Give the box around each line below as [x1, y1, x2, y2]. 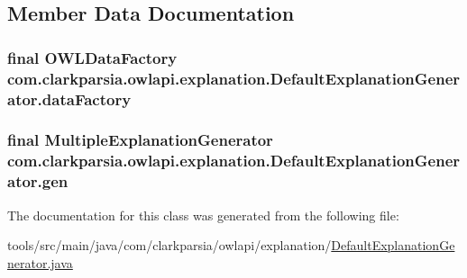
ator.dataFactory [7, 87, 132, 110]
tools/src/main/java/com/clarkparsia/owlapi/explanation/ [7, 236, 332, 255]
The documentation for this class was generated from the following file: [7, 205, 399, 224]
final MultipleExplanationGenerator [7, 129, 273, 151]
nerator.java [7, 253, 73, 272]
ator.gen [7, 170, 69, 193]
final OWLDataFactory [7, 46, 178, 68]
